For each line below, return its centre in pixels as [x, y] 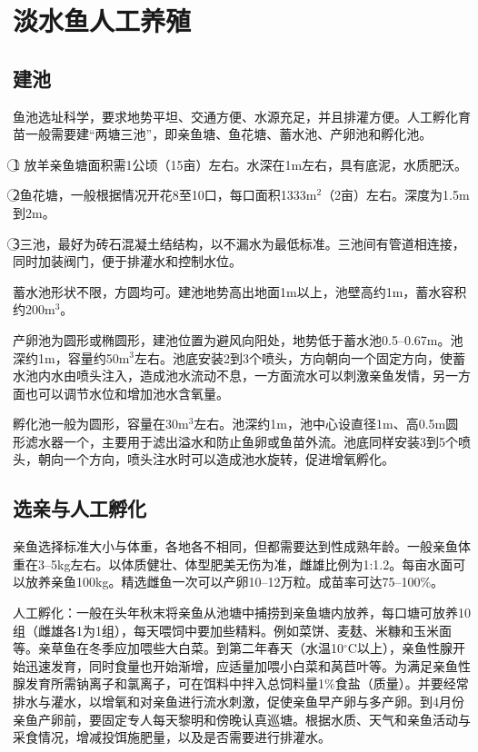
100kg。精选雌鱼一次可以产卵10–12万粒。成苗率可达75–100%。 [260, 582]
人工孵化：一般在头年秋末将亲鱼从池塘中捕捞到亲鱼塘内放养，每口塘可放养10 [242, 613]
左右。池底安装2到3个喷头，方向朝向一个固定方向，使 [294, 357]
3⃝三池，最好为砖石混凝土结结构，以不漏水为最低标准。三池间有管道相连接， [239, 243]
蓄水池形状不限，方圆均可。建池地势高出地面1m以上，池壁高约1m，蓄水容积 [240, 291]
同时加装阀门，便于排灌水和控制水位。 [127, 261]
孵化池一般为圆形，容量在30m [101, 424]
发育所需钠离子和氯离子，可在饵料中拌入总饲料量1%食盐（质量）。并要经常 [247, 683]
